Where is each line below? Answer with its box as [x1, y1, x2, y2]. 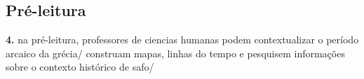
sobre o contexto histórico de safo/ [6, 59, 154, 74]
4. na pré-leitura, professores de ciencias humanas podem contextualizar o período [6, 32, 359, 47]
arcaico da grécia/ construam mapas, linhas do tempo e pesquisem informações [6, 45, 345, 60]
